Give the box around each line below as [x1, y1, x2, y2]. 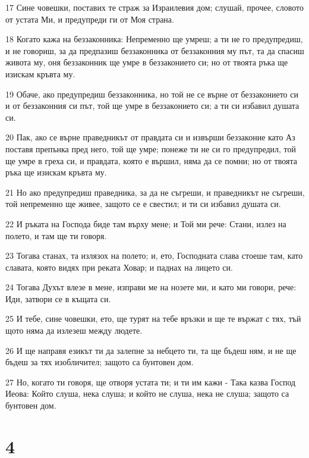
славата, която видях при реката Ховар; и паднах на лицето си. [5, 261, 233, 273]
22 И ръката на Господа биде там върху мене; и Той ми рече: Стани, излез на [5, 217, 286, 230]
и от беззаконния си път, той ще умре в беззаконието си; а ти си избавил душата [5, 99, 299, 112]
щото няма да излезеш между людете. [5, 324, 143, 337]
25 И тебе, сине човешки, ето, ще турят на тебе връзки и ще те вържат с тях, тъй [5, 312, 301, 325]
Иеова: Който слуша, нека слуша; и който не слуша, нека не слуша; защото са [5, 387, 289, 400]
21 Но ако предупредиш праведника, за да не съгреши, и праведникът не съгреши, [5, 186, 305, 198]
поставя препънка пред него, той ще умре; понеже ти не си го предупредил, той [5, 142, 297, 155]
